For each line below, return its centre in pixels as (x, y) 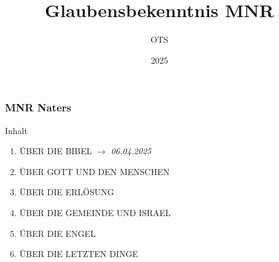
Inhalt (16, 130)
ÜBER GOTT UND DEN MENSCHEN (94, 171)
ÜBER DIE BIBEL (55, 151)
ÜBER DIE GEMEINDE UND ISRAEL (95, 212)
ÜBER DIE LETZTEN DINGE (79, 254)
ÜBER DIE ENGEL (57, 233)
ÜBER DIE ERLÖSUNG (67, 192)
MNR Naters (38, 107)
